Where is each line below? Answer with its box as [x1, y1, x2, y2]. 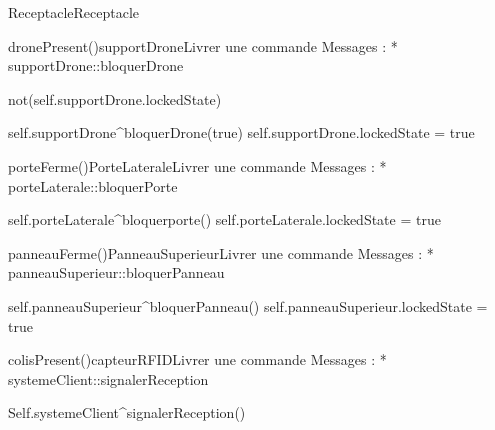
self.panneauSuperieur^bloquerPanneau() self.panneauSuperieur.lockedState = [8, 295, 488, 316]
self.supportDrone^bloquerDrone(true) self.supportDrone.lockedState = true [8, 122, 475, 143]
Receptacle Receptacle [8, 2, 140, 22]
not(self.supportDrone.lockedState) [8, 88, 222, 109]
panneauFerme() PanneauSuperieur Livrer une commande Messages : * [8, 242, 434, 263]
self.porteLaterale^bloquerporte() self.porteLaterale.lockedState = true [8, 209, 441, 230]
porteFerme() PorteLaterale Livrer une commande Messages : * [8, 155, 387, 176]
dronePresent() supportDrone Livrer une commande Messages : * [8, 35, 398, 56]
